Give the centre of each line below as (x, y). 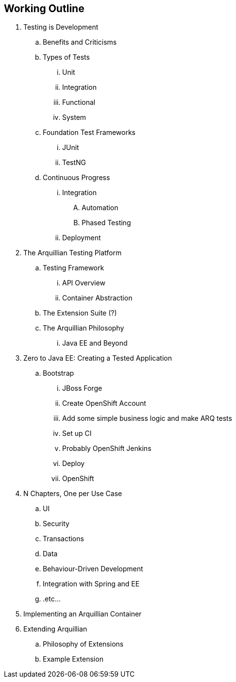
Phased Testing (106, 223)
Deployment (82, 238)
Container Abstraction (97, 298)
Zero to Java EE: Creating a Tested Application (98, 358)
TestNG (74, 163)
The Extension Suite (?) (80, 313)
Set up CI (77, 433)
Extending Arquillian (55, 629)
